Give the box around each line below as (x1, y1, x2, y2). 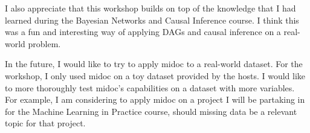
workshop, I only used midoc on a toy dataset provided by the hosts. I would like (5, 69, 306, 82)
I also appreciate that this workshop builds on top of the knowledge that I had (5, 2, 296, 14)
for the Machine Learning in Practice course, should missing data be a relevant (5, 105, 297, 117)
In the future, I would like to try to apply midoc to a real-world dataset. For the (5, 57, 303, 70)
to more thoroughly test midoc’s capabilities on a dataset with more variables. (5, 81, 295, 94)
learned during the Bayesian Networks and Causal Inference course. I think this (5, 13, 299, 26)
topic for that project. (5, 117, 86, 129)
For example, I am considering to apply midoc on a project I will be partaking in (5, 93, 305, 106)
